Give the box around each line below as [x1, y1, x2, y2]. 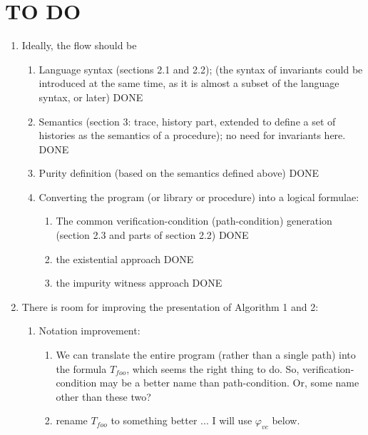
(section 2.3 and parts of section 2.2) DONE [56, 227, 249, 242]
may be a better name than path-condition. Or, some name [99, 375, 359, 390]
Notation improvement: [39, 323, 140, 338]
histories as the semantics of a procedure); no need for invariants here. [39, 128, 346, 143]
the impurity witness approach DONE [56, 275, 223, 290]
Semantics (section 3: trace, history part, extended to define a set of [39, 113, 336, 128]
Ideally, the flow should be [21, 38, 137, 53]
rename [56, 413, 88, 428]
